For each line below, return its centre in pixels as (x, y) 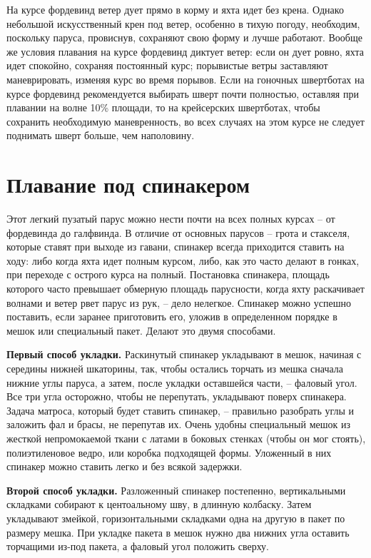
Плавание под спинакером (128, 184)
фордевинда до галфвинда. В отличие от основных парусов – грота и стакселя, (178, 232)
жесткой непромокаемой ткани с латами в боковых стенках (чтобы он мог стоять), (186, 438)
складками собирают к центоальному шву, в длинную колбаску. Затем (159, 504)
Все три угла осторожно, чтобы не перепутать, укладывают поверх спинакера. (177, 396)
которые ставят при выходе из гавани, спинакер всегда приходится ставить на (176, 247)
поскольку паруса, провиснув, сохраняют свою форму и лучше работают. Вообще (184, 37)
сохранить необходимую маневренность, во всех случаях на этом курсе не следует (185, 121)
